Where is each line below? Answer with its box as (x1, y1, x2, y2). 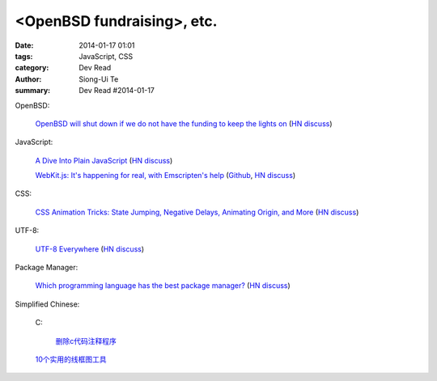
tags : (15, 51, 33, 61)
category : (15, 63, 49, 73)
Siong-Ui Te (78, 74, 119, 84)
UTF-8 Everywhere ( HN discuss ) (35, 243, 145, 254)
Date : (15, 40, 34, 50)
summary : (15, 86, 51, 95)
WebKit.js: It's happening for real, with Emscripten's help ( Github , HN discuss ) (35, 171, 295, 180)
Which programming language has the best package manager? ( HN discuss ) (35, 281, 291, 290)
